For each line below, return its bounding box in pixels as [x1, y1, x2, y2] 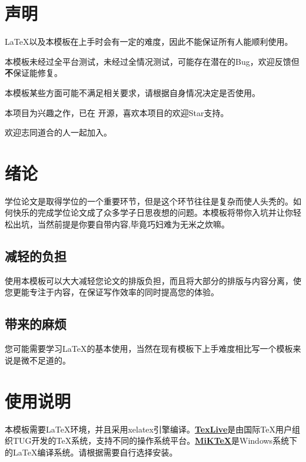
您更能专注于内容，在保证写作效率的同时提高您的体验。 [5, 286, 219, 298]
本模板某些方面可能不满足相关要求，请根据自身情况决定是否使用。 [5, 86, 260, 98]
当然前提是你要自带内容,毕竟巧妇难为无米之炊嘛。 [37, 218, 229, 230]
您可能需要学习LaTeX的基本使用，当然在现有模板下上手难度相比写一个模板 [5, 342, 293, 355]
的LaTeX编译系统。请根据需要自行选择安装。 [5, 445, 178, 458]
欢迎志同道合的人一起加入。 [5, 126, 112, 138]
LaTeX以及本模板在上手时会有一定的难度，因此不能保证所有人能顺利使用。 [5, 35, 293, 48]
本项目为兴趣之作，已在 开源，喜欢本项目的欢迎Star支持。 [5, 106, 229, 118]
